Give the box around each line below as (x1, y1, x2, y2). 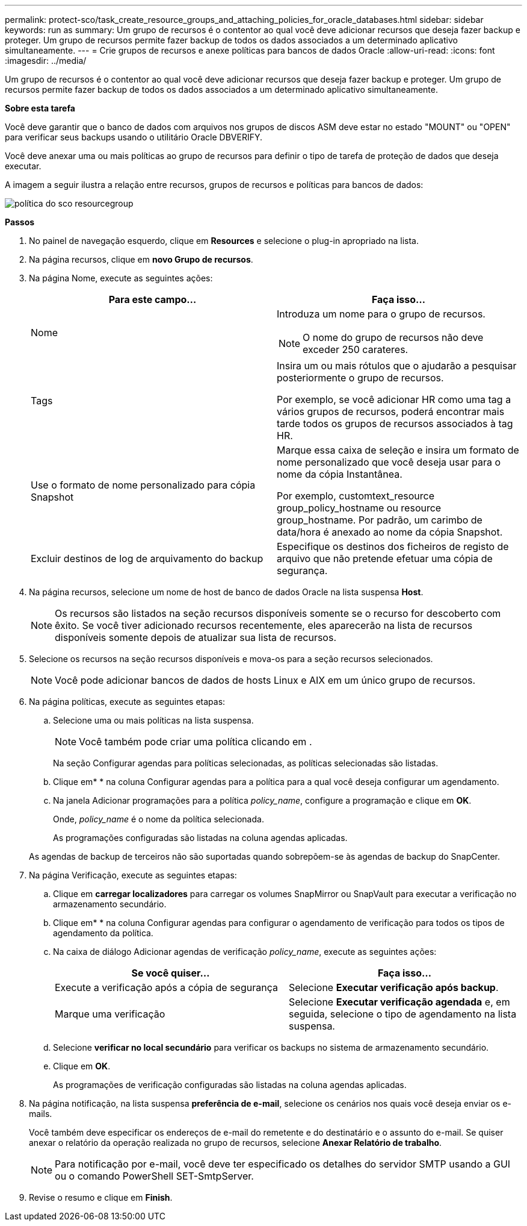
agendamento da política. (53, 928, 153, 938)
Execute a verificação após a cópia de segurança (55, 981, 278, 993)
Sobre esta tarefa (5, 103, 75, 113)
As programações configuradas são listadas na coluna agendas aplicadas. (53, 833, 348, 843)
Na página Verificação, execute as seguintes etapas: (29, 870, 237, 880)
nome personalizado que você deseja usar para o (277, 456, 501, 468)
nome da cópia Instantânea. (277, 468, 402, 480)
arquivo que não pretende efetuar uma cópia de (277, 552, 493, 565)
